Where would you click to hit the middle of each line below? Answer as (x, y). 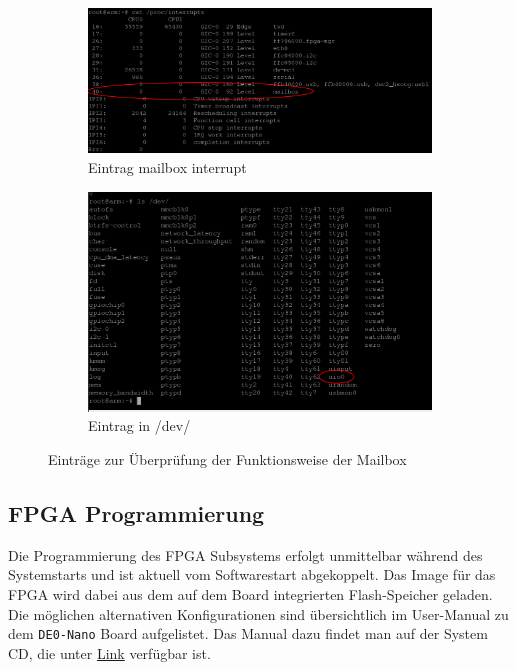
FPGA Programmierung (136, 513)
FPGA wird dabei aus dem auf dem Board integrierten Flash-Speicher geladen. (250, 594)
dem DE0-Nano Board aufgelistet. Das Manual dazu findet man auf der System (248, 633)
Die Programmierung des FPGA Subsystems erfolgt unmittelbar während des (245, 554)
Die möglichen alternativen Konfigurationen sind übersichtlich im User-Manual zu (258, 613)
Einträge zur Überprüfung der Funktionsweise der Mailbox (227, 459)
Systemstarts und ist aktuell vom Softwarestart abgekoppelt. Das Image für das (252, 574)
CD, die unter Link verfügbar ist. (109, 652)
